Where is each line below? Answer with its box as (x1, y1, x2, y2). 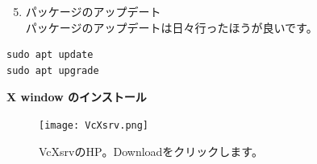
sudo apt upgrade (6, 64, 99, 76)
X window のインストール (6, 88, 147, 105)
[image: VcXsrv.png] (39, 119, 149, 131)
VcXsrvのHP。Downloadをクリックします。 (39, 142, 263, 159)
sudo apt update (6, 49, 94, 61)
